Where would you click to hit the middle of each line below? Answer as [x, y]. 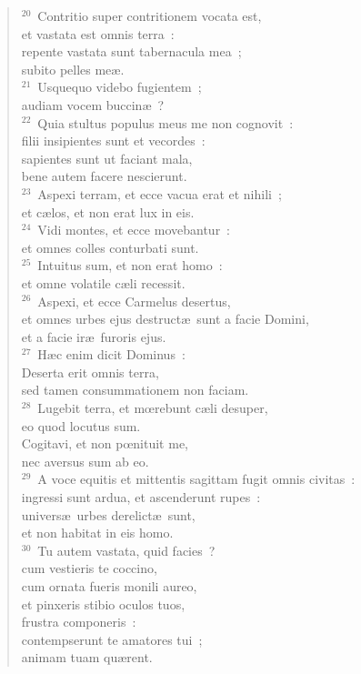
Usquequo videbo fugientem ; [120, 87]
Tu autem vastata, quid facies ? [126, 550]
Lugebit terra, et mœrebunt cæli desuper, [153, 408]
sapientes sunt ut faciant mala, [107, 158]
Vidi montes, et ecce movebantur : [134, 230]
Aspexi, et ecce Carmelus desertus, [134, 301]
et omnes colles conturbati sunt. [110, 247]
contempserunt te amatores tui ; [112, 639]
